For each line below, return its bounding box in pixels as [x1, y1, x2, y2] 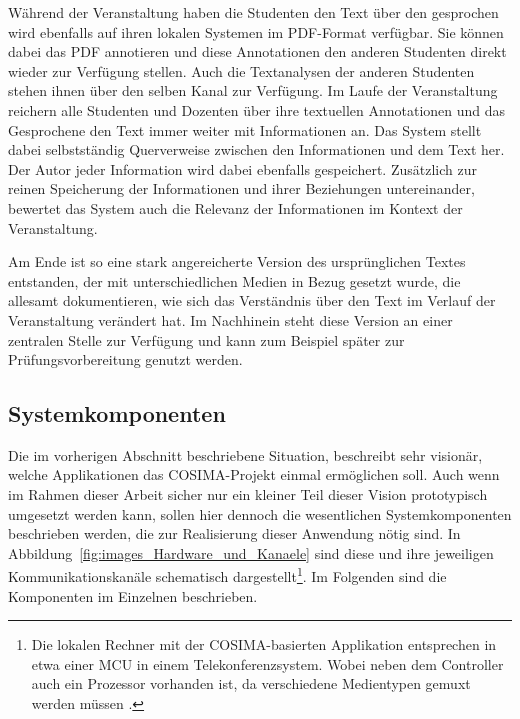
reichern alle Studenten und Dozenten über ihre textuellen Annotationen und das [8, 99, 506, 120]
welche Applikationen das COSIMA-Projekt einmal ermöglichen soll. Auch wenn [8, 464, 500, 485]
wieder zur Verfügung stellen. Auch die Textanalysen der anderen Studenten [8, 60, 475, 81]
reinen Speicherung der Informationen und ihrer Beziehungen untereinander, [8, 178, 475, 199]
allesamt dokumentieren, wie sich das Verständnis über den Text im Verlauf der [8, 290, 496, 311]
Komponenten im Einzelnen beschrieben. [8, 585, 258, 606]
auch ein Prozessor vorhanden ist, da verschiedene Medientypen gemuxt [31, 673, 471, 694]
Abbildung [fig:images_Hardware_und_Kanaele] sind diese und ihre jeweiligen [8, 542, 494, 563]
